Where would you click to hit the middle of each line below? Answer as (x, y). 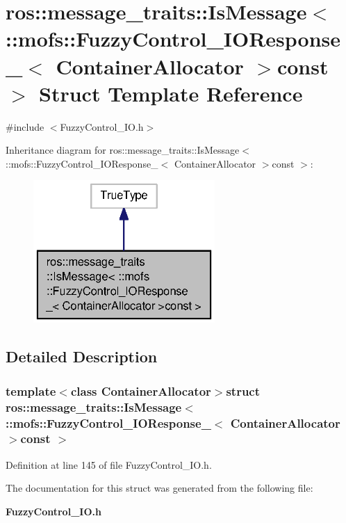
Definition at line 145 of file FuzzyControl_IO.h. (109, 464)
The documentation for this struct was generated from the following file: (159, 488)
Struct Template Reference (171, 93)
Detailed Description (82, 356)
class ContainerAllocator (141, 391)
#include (25, 126)
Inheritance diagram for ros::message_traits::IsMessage (123, 150)
